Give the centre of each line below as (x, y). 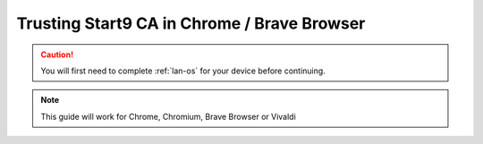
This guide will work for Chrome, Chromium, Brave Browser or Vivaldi (169, 116)
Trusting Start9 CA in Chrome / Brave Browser (191, 23)
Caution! (57, 55)
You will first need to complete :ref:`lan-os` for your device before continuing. (183, 71)
